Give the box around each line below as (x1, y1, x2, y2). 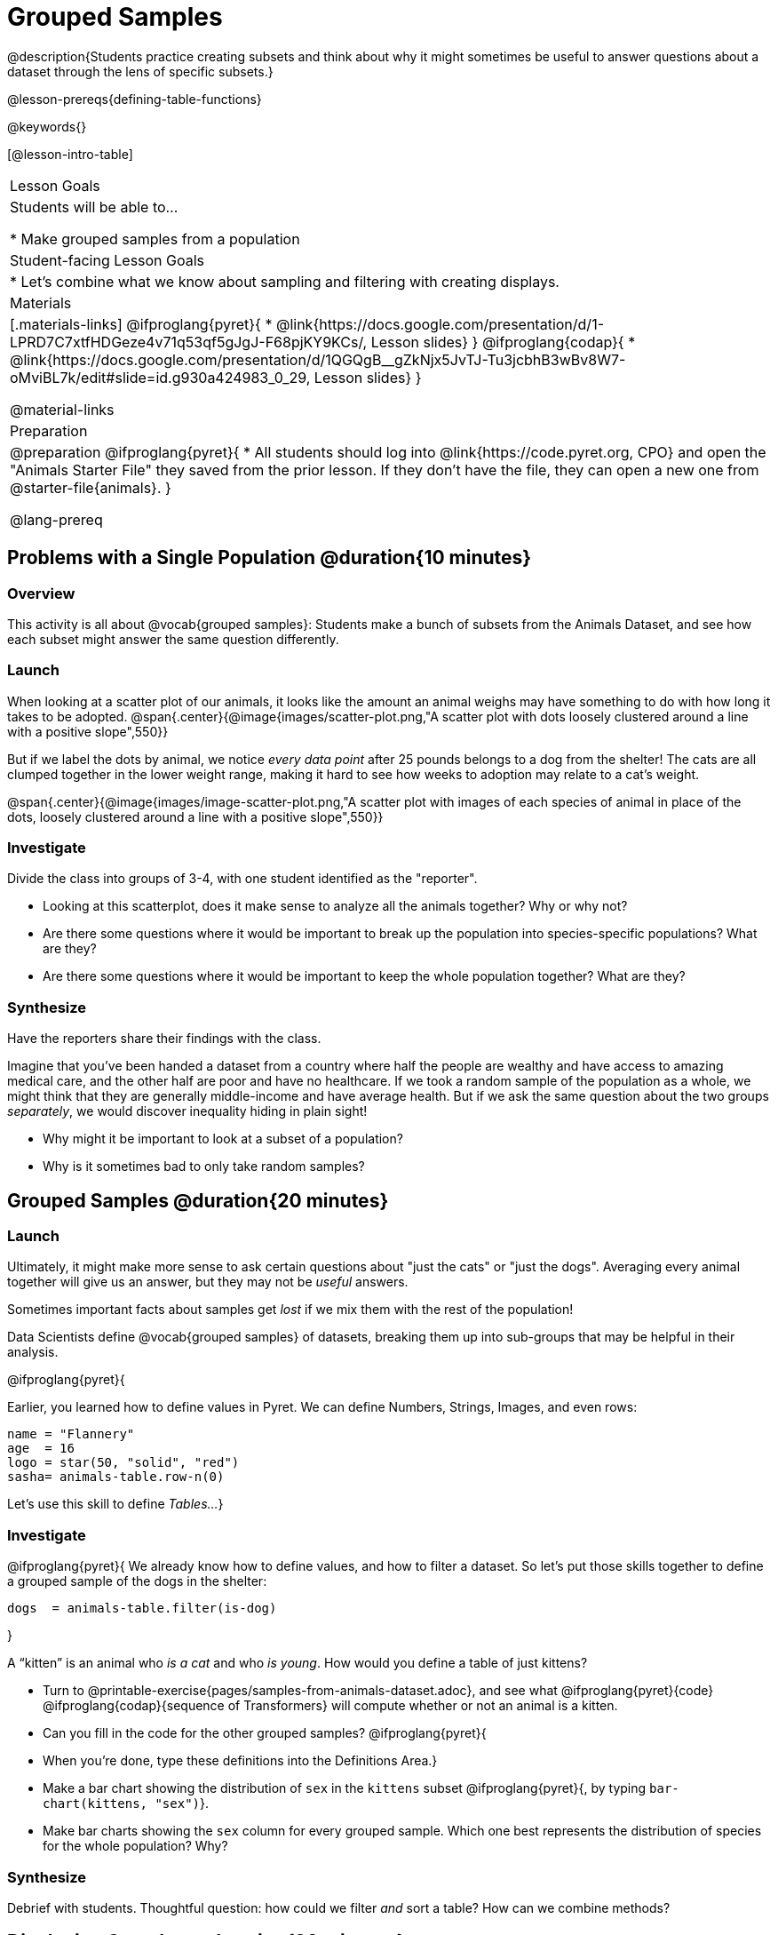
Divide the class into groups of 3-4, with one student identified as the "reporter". (7, 871, 478, 887)
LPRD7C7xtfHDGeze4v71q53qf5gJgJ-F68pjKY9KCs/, (10, 332, 368, 351)
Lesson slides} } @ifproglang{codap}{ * (370, 332, 636, 351)
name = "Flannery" (7, 1427, 135, 1442)
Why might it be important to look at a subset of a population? (43, 1131, 403, 1147)
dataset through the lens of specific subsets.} (7, 63, 274, 79)
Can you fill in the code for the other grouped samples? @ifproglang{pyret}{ (43, 1725, 487, 1741)
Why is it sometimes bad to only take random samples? (43, 1159, 365, 1175)
